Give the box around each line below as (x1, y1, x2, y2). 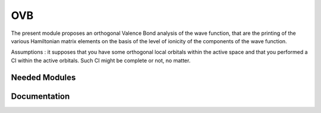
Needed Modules (11, 72, 76, 82)
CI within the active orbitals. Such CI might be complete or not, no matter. (11, 57, 191, 64)
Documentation (11, 91, 70, 101)
